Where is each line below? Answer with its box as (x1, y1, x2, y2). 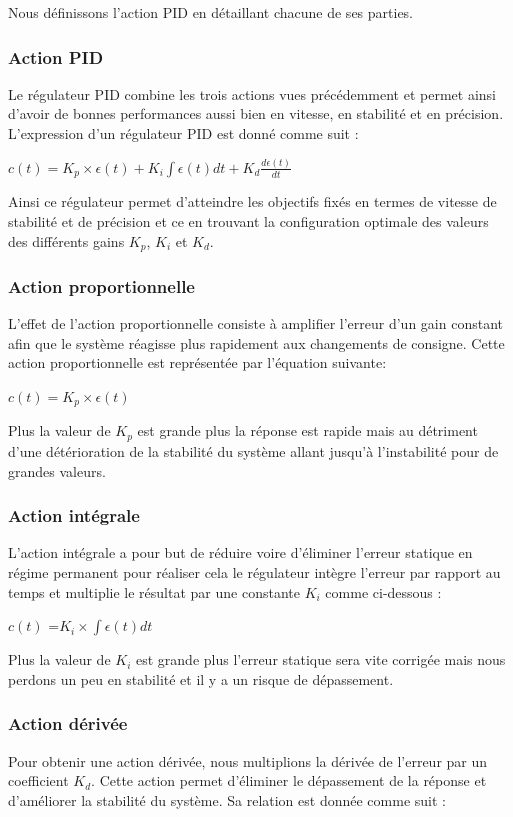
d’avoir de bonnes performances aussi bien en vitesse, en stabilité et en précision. (8, 103, 504, 124)
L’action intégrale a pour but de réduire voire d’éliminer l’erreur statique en (8, 542, 473, 563)
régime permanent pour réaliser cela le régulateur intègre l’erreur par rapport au (8, 561, 501, 582)
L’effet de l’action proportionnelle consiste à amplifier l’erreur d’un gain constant (8, 313, 503, 334)
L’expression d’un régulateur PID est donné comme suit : (8, 123, 359, 143)
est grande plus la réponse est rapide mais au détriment (137, 420, 478, 441)
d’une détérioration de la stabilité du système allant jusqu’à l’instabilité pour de (8, 440, 499, 461)
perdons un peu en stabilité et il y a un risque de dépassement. (8, 668, 394, 689)
